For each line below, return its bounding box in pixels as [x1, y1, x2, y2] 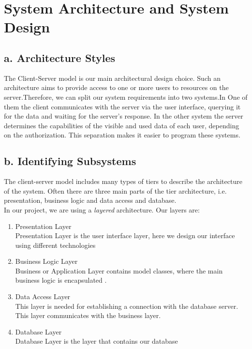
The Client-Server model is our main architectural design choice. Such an [4, 73, 221, 83]
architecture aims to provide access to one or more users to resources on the [4, 82, 229, 92]
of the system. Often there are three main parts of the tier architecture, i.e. [4, 185, 227, 196]
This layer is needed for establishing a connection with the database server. [15, 301, 238, 311]
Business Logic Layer [15, 256, 78, 266]
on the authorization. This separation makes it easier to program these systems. [4, 130, 240, 140]
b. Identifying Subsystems [4, 153, 136, 168]
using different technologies [15, 240, 96, 250]
